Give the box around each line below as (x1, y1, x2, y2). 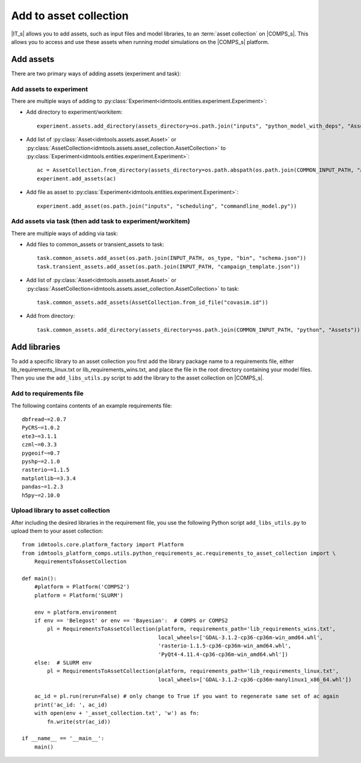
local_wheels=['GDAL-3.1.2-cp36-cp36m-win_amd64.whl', (158, 634, 323, 641)
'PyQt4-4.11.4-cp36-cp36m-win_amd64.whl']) (158, 650, 289, 658)
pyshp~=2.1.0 (22, 458, 60, 465)
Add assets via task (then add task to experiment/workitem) (11, 217, 191, 226)
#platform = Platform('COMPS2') (34, 584, 130, 590)
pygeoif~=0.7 (22, 449, 60, 457)
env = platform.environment (34, 608, 117, 616)
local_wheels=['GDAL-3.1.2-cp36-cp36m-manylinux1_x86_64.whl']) (158, 676, 352, 683)
